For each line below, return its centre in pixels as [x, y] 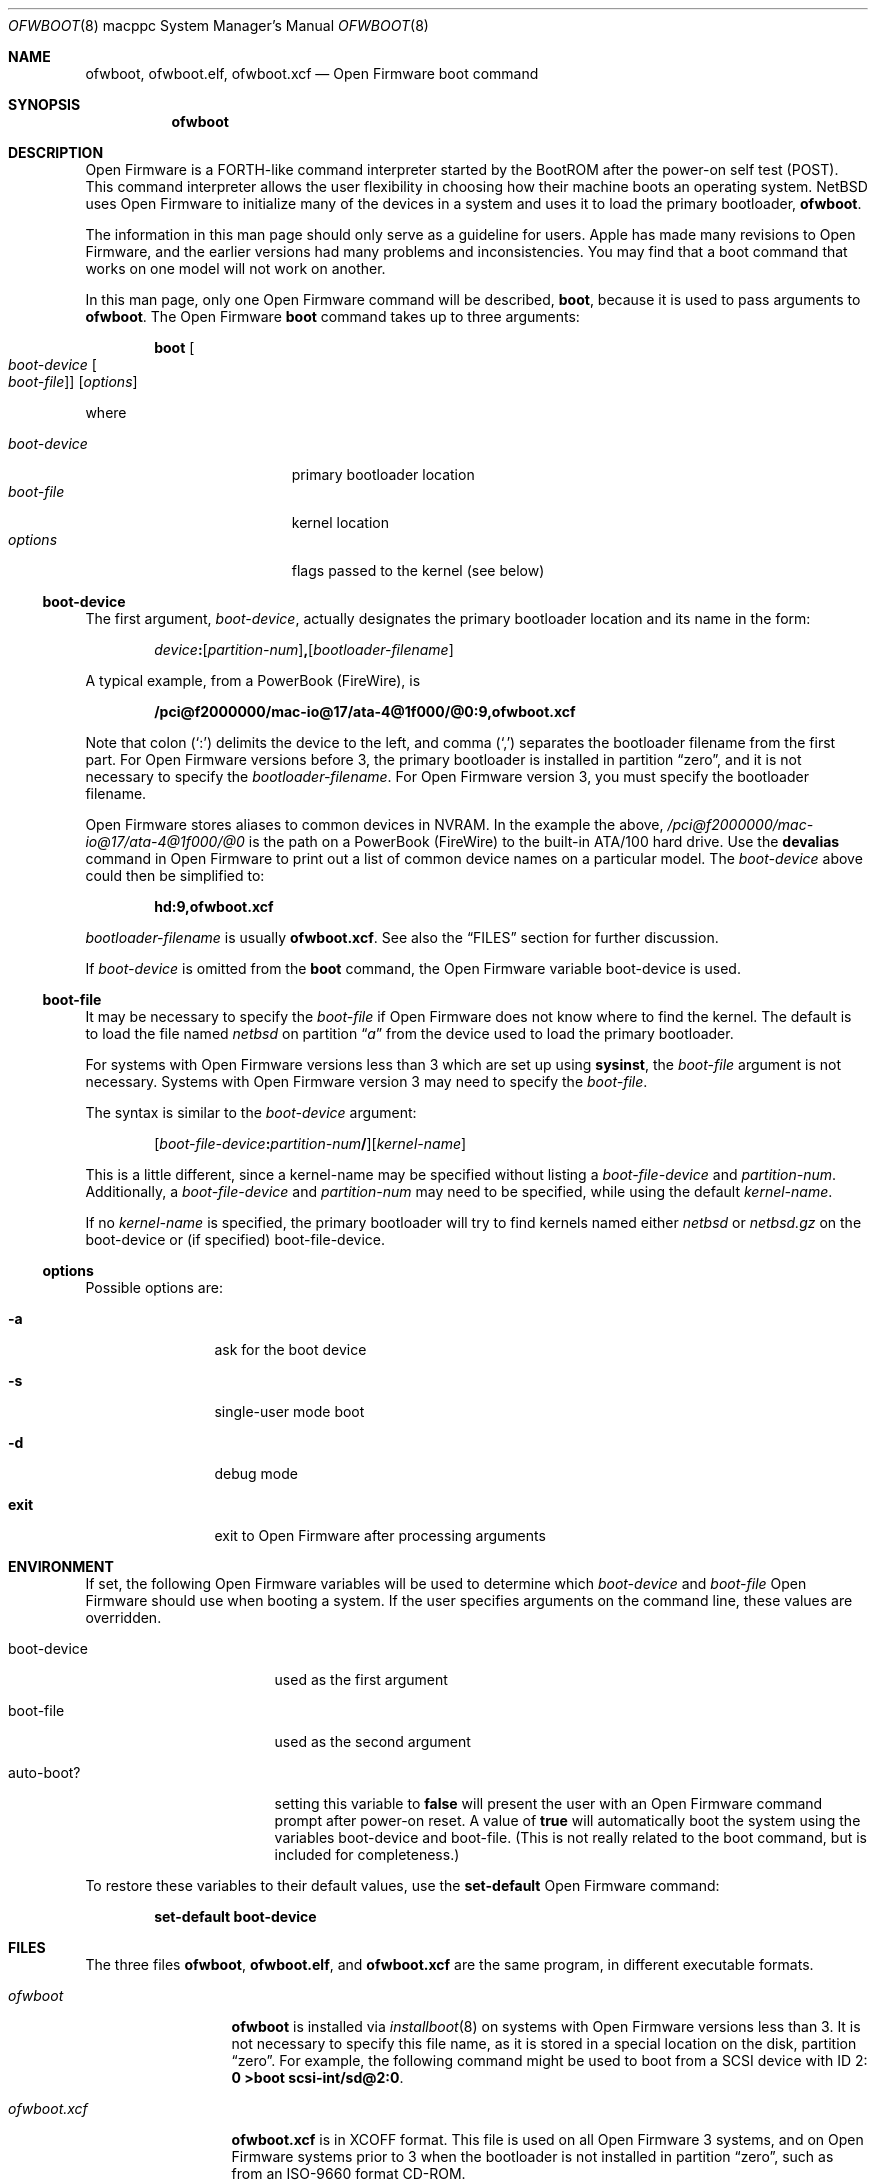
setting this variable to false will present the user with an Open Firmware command [548, 1803]
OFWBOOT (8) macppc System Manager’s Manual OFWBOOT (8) [218, 25]
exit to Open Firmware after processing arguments [380, 1535]
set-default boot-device [235, 1916]
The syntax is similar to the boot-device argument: [251, 1112]
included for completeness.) [367, 1854]
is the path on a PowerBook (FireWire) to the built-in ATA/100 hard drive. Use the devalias [544, 841]
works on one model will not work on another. [235, 268]
